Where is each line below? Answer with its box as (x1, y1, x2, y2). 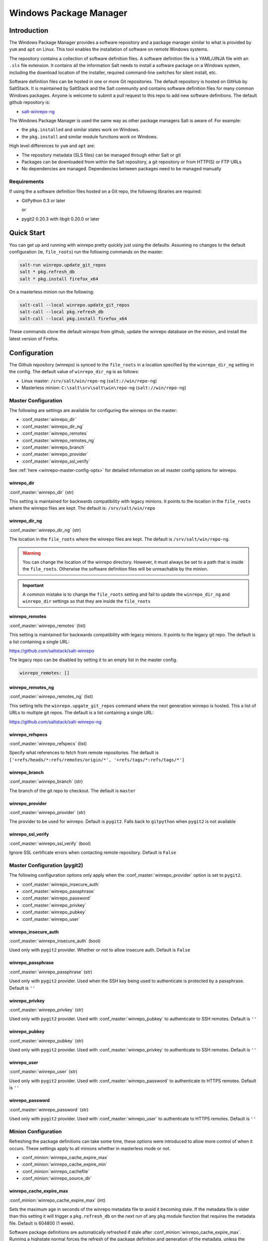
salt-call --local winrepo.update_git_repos (19, 302, 130, 308)
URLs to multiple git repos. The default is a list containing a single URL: (9, 710, 154, 716)
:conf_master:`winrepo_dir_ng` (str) (9, 527, 81, 533)
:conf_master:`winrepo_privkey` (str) (9, 1007, 84, 1013)
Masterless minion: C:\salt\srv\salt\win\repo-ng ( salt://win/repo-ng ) (21, 385, 187, 391)
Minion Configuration (9, 1128, 62, 1135)
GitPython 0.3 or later (21, 198, 66, 204)
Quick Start (9, 229, 45, 237)
